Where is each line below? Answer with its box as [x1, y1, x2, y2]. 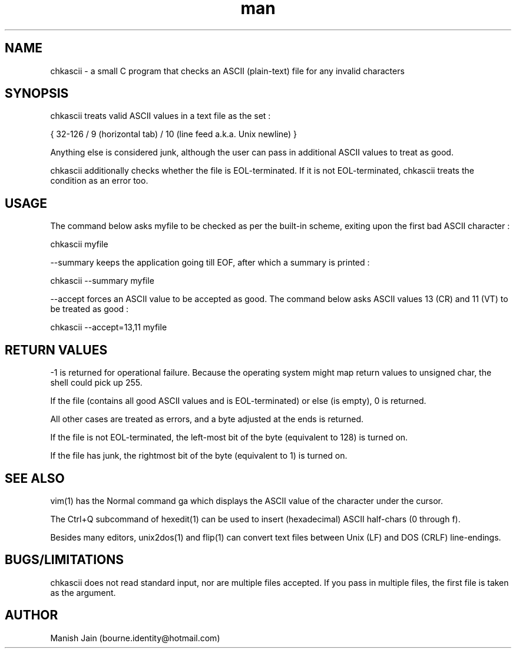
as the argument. [50, 587, 116, 598]
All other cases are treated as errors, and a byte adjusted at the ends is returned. [50, 414, 364, 425]
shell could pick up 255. [50, 377, 143, 388]
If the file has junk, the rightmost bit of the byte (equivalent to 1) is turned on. [50, 450, 348, 461]
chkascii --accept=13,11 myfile [50, 322, 167, 333]
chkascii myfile [50, 239, 108, 250]
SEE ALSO [5, 470, 65, 486]
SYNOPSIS [5, 86, 69, 101]
